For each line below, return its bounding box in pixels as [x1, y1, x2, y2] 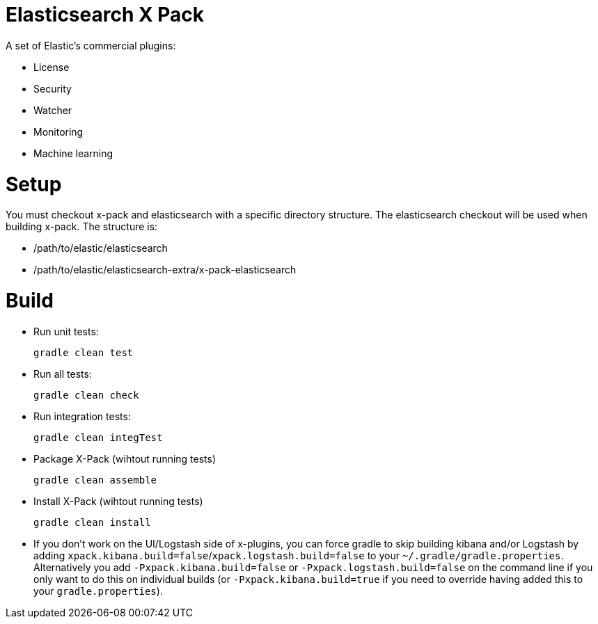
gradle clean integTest [33, 431, 163, 443]
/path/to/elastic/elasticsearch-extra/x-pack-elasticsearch [33, 264, 297, 276]
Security [33, 82, 72, 95]
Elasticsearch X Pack [6, 3, 205, 26]
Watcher [33, 104, 72, 116]
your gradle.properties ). [33, 584, 163, 597]
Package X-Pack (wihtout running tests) [33, 452, 217, 465]
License [33, 61, 70, 73]
